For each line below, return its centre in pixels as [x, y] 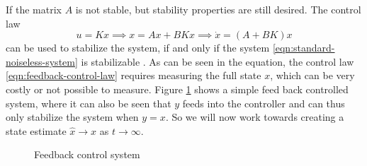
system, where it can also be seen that [89, 103]
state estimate [36, 130]
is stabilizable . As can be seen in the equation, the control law [218, 61]
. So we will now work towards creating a [255, 117]
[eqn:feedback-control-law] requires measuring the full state [134, 75]
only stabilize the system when [72, 117]
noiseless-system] [42, 61]
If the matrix [34, 9]
